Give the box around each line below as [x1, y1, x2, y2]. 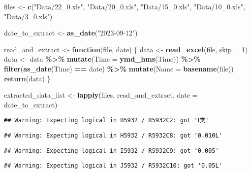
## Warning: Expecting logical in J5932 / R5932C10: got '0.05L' [4, 162, 222, 170]
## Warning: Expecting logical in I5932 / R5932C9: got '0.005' [4, 147, 219, 154]
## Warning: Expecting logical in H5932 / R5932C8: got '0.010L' [4, 132, 222, 139]
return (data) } [4, 73, 51, 83]
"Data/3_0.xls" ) [4, 11, 53, 21]
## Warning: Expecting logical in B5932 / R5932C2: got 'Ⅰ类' [4, 117, 209, 124]
